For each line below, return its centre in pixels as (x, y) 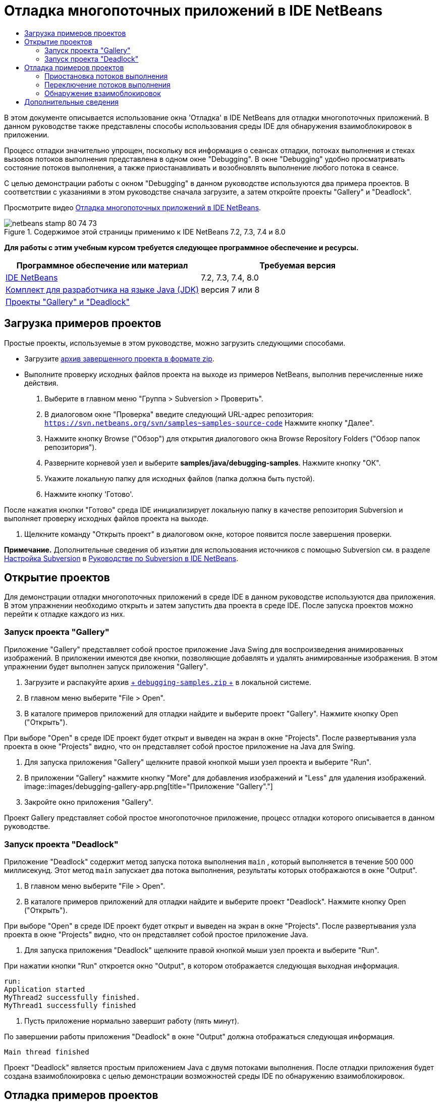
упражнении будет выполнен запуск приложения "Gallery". (106, 667)
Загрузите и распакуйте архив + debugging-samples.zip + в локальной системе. (168, 682)
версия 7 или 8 (230, 289)
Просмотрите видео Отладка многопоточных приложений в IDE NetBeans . (133, 207)
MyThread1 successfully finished (70, 1005)
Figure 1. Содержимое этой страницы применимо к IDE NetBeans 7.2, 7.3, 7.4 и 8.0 (145, 232)
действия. (41, 383)
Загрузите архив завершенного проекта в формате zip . (119, 358)
